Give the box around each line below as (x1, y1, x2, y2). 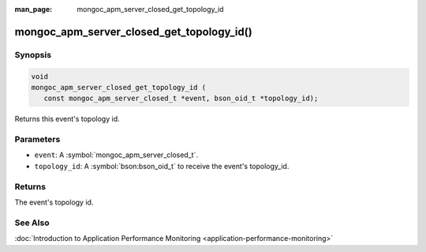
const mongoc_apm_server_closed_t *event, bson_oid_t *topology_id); (43, 94, 319, 103)
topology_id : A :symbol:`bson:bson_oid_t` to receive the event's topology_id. (34, 161, 290, 171)
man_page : (14, 5, 53, 13)
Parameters (14, 134, 61, 145)
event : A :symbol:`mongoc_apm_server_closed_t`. (34, 150, 199, 160)
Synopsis (14, 49, 51, 60)
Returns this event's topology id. (14, 115, 120, 124)
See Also (14, 217, 50, 228)
